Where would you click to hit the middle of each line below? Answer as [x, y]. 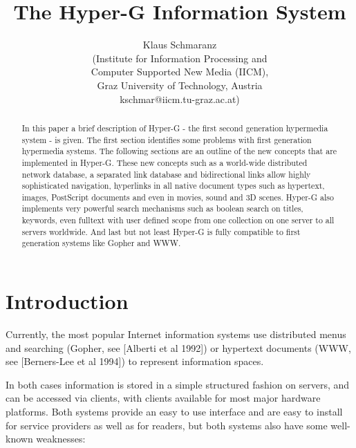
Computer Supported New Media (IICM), [180, 72]
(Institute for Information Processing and [180, 58]
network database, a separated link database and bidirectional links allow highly [166, 174]
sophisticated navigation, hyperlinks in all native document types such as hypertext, [173, 186]
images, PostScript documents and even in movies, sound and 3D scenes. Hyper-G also [178, 197]
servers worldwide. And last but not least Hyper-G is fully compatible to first [161, 231]
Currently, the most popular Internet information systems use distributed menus [176, 334]
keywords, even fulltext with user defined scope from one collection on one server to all [178, 220]
